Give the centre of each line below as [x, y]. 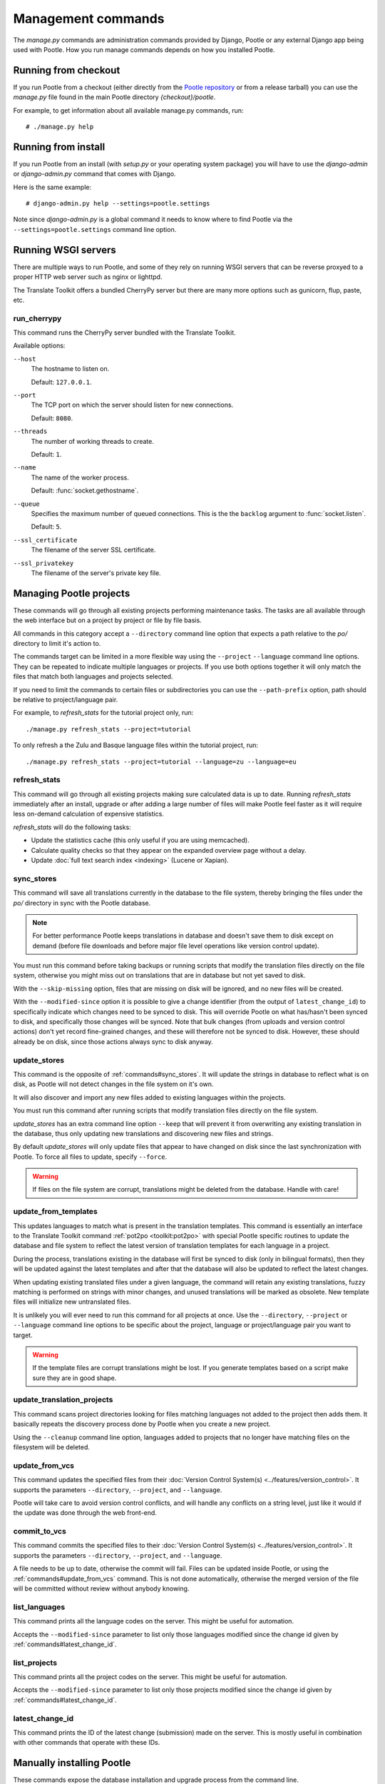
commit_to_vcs [40, 1531]
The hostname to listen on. [70, 369]
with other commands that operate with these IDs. [87, 1743]
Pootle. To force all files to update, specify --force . [90, 1157]
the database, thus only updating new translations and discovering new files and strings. [143, 1133]
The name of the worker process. [80, 477]
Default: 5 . [46, 527]
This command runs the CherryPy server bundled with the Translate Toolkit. [125, 333]
